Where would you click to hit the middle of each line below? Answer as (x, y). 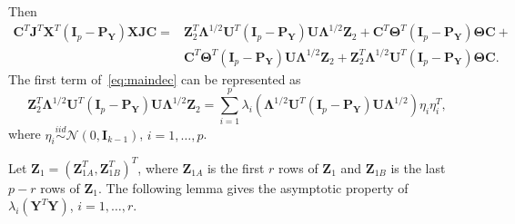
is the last (418, 167)
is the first (236, 167)
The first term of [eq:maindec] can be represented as (155, 78)
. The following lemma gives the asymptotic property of (253, 187)
